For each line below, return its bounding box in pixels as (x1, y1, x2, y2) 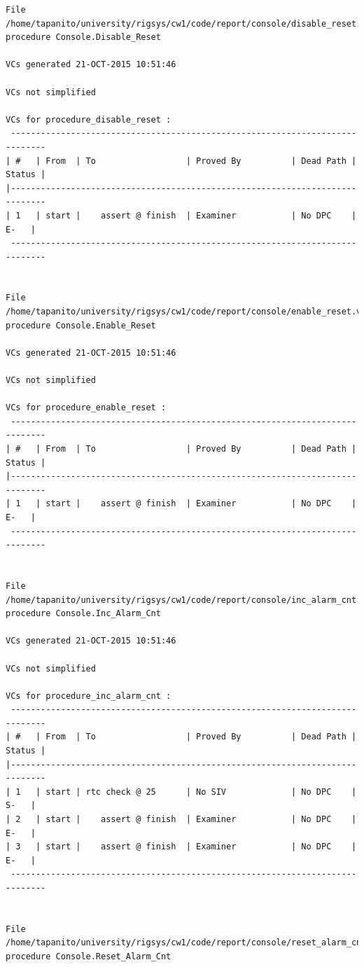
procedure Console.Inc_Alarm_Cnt (6, 608, 161, 619)
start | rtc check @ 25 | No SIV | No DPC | (45, 786, 357, 797)
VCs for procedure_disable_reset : (6, 114, 171, 125)
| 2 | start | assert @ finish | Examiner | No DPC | (6, 814, 357, 825)
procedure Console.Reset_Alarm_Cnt (6, 951, 171, 961)
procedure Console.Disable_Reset (6, 32, 161, 43)
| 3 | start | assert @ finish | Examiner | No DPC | (6, 842, 357, 852)
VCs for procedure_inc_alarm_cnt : (6, 690, 171, 701)
